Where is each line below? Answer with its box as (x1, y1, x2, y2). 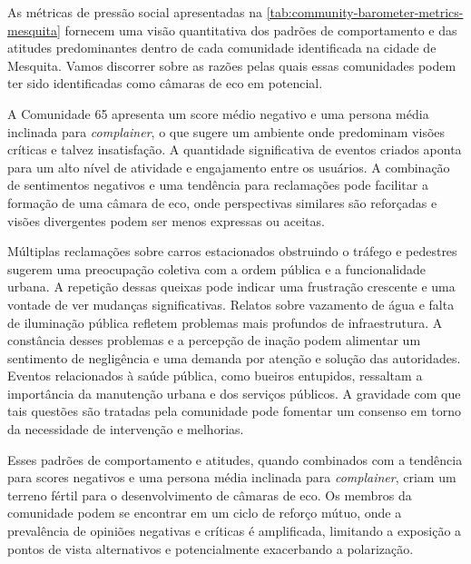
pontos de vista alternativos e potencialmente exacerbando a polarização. (7, 539, 414, 558)
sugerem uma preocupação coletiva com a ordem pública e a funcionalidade (7, 259, 427, 278)
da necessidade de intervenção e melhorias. (7, 420, 244, 439)
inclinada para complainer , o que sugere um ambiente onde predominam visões (7, 122, 446, 141)
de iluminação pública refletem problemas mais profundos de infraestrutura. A (7, 312, 443, 331)
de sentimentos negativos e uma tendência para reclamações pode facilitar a (7, 175, 428, 194)
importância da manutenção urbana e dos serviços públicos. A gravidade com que (7, 383, 461, 402)
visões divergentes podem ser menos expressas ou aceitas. (7, 211, 325, 230)
